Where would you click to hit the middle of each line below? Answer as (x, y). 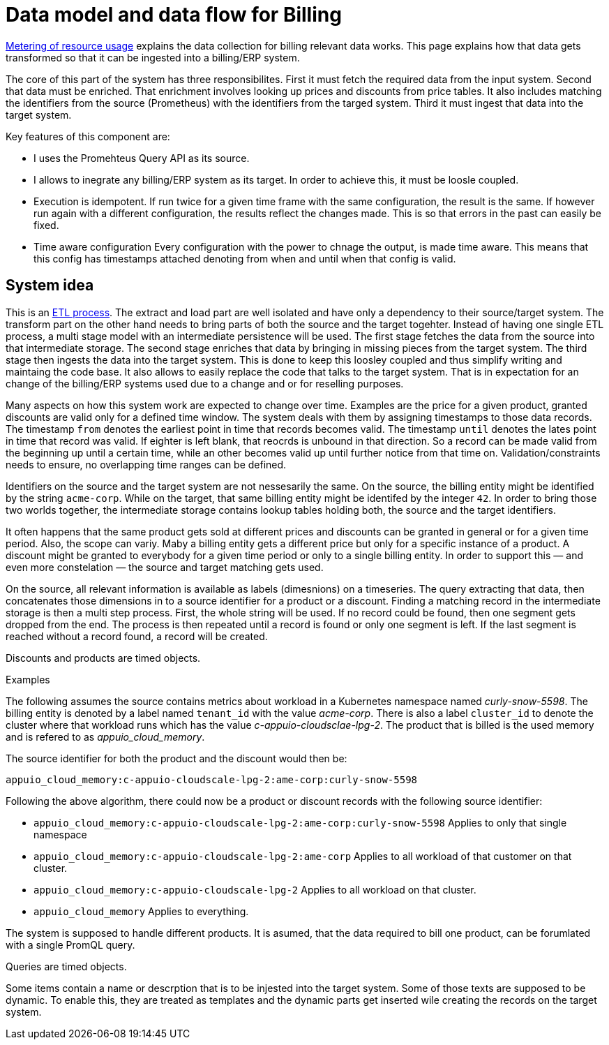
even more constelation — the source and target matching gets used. (165, 567)
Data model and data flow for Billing (174, 15)
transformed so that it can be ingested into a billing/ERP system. (153, 57)
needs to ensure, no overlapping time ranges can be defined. (146, 464)
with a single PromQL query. (70, 944)
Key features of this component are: (88, 136)
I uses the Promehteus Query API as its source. (142, 158)
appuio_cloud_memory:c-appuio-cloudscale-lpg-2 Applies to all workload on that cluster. (255, 889)
